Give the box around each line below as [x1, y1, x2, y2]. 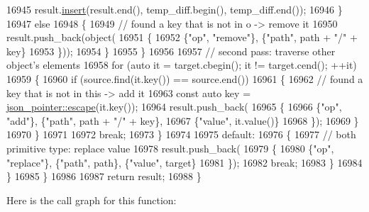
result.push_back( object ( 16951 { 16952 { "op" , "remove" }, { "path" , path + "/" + [6, 30, 358, 45]
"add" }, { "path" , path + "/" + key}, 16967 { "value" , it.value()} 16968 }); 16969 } [6, 113, 359, 128]
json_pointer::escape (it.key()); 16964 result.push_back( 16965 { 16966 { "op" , [6, 99, 342, 114]
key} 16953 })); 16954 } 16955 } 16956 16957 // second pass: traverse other [6, 43, 336, 58]
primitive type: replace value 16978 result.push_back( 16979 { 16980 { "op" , [6, 140, 334, 155]
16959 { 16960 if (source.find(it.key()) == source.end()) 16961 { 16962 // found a [6, 71, 363, 86]
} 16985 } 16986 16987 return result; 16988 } [6, 169, 202, 184]
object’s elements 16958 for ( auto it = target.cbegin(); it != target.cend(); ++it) [6, 57, 357, 72]
